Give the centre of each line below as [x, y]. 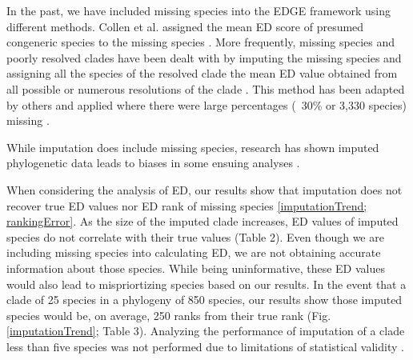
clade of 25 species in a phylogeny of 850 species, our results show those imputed [204, 300]
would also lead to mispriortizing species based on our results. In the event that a [206, 284]
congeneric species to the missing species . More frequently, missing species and [200, 42]
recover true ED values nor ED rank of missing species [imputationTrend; [187, 205]
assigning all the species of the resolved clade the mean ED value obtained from [202, 73]
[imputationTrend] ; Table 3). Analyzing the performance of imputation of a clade [206, 331]
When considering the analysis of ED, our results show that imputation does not [204, 189]
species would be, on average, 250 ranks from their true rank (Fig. [169, 315]
